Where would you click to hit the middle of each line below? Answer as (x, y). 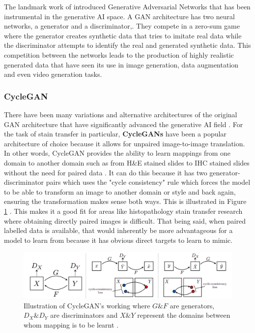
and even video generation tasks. (53, 74)
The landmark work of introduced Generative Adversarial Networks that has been (127, 6)
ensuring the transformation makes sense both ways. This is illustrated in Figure (125, 201)
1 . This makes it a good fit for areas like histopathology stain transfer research (123, 211)
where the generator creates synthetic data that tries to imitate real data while (123, 35)
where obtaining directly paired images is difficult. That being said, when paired (125, 220)
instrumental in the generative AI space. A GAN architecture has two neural (119, 16)
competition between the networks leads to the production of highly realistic (119, 54)
